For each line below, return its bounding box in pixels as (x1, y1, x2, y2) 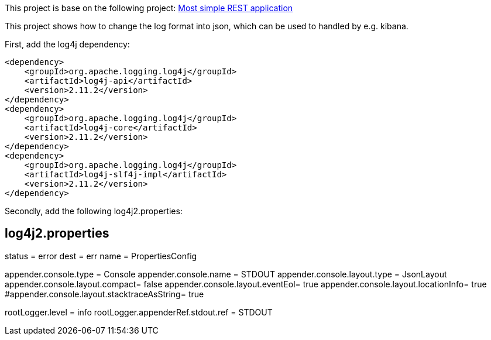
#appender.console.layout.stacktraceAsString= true (5, 289, 204, 299)
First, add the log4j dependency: (5, 39, 130, 49)
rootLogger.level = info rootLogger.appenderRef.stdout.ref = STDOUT (5, 307, 273, 317)
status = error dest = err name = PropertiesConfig (5, 250, 197, 261)
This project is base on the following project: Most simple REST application (5, 3, 293, 13)
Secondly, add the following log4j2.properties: (5, 206, 183, 216)
